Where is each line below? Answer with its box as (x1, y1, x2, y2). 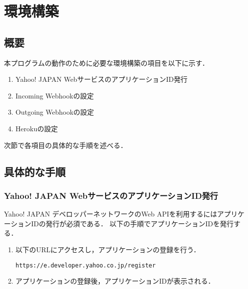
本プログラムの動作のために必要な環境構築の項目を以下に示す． (4, 57, 209, 68)
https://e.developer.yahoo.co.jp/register (15, 262, 156, 269)
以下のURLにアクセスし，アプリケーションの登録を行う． (15, 244, 201, 254)
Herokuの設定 (15, 123, 58, 133)
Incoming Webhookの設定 (15, 90, 94, 100)
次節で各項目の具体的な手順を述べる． (4, 140, 127, 150)
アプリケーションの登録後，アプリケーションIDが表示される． (15, 276, 215, 286)
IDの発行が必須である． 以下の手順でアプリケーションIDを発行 (31, 218, 234, 228)
